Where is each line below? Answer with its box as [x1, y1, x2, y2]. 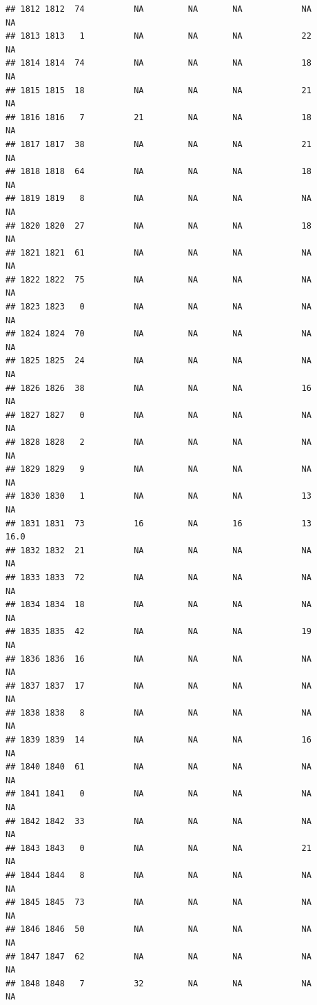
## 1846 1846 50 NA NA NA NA [6, 924, 311, 935]
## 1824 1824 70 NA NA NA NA [6, 329, 311, 339]
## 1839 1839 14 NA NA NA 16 [6, 735, 311, 745]
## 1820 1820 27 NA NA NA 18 [6, 220, 311, 231]
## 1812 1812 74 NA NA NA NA [6, 4, 311, 14]
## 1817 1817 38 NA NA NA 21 [6, 139, 311, 149]
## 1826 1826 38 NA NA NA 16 [6, 383, 311, 393]
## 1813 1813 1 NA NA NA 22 [6, 31, 311, 41]
